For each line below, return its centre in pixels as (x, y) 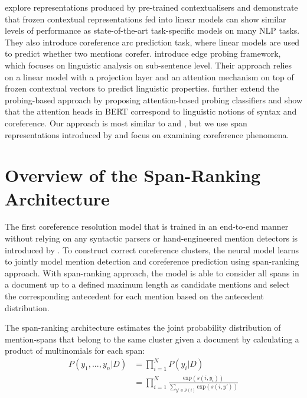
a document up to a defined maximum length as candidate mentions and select (147, 284)
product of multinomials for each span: (75, 350)
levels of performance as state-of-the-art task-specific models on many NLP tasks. (152, 30)
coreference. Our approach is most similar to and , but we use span (126, 123)
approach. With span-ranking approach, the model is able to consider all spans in (152, 273)
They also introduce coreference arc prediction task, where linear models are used (152, 42)
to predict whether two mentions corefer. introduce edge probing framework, (143, 53)
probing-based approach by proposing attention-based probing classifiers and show (154, 99)
